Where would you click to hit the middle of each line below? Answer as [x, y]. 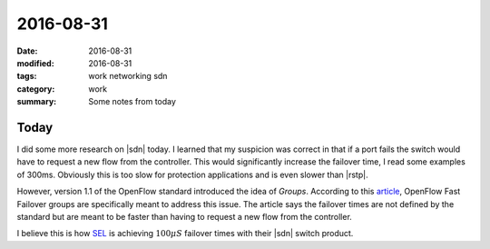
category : [36, 89]
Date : [27, 51]
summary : [37, 102]
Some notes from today [132, 102]
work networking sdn [128, 76]
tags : [27, 76]
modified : [35, 63]
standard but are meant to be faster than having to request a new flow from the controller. [185, 216]
